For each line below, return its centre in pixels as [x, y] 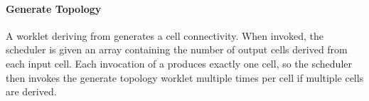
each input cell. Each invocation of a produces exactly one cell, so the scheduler [179, 63]
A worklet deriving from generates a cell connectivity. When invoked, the [165, 35]
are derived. [31, 91]
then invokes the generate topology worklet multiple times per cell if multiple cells [185, 77]
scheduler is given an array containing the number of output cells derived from [177, 49]
